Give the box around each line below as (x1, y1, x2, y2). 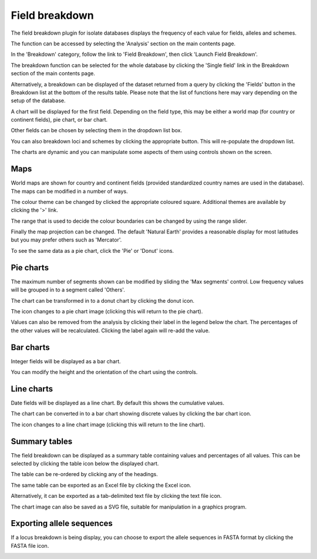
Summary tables (11, 436, 73, 446)
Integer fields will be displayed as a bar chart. (11, 357, 122, 364)
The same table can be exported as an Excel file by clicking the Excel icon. (11, 481, 192, 488)
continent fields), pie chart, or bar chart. (11, 116, 108, 123)
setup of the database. (11, 97, 66, 104)
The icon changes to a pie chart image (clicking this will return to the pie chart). (11, 307, 203, 314)
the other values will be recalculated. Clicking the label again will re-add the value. (11, 327, 210, 334)
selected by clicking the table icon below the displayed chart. (11, 460, 159, 467)
